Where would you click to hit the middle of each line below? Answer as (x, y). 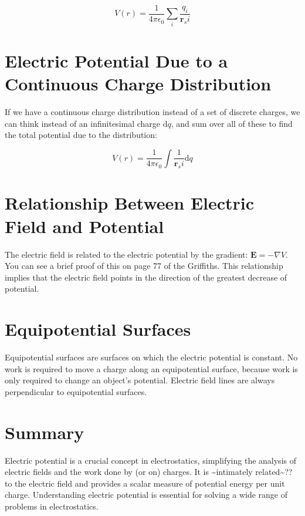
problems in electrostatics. (52, 506)
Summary (45, 432)
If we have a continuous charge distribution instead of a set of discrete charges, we (152, 112)
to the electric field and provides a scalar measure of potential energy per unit (145, 483)
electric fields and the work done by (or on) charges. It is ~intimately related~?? (149, 472)
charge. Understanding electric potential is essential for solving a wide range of (146, 495)
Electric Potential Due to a (116, 60)
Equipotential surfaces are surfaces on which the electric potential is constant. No (151, 357)
